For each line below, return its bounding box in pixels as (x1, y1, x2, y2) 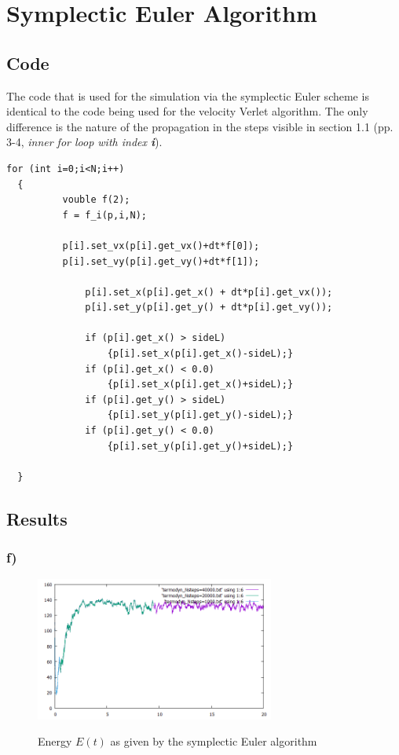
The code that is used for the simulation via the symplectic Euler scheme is (6, 87, 369, 104)
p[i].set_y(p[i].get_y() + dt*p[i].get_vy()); (85, 302, 333, 313)
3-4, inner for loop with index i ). (6, 134, 163, 150)
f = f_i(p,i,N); (62, 209, 147, 221)
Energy (38, 733, 72, 750)
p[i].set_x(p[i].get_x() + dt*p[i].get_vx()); (85, 286, 333, 298)
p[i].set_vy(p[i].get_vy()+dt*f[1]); (62, 255, 260, 267)
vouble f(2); (62, 194, 130, 206)
